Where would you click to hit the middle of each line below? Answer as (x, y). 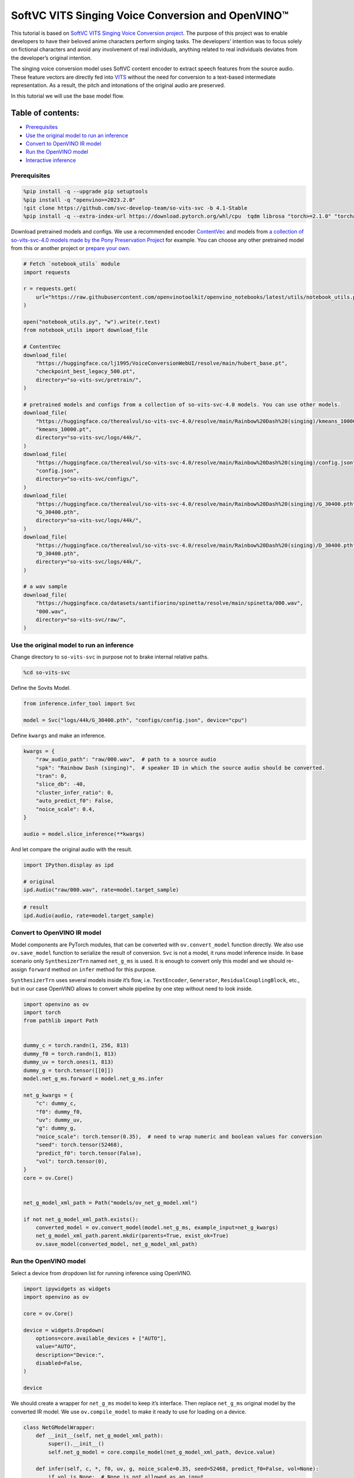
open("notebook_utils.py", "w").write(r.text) (92, 322)
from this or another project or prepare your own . (71, 248)
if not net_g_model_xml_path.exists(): (81, 1219)
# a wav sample (45, 586)
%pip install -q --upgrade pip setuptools (86, 192)
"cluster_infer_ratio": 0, (75, 793)
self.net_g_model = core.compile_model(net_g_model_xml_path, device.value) (162, 1452)
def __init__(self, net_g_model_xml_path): (99, 1436)
